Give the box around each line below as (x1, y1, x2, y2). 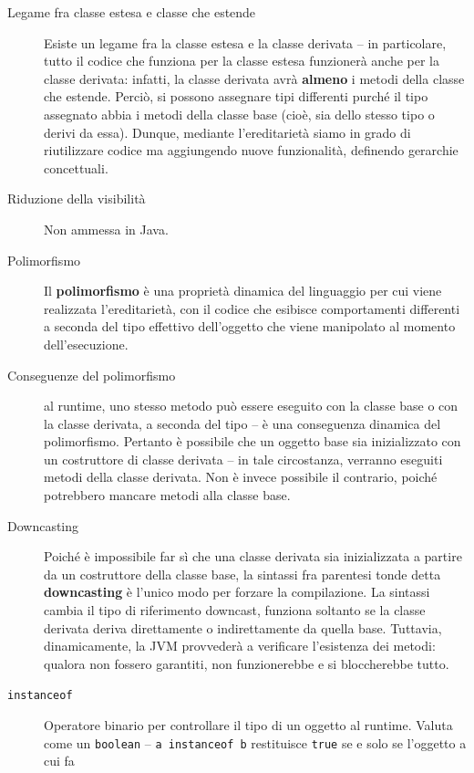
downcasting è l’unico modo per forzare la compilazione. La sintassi (44, 582, 430, 601)
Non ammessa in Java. (44, 219, 169, 238)
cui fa (44, 751, 75, 770)
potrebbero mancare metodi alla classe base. (44, 486, 291, 505)
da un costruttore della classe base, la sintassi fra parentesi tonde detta (44, 564, 441, 583)
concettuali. (44, 158, 108, 177)
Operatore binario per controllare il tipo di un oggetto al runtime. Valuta (44, 716, 453, 735)
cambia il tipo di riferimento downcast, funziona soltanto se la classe (44, 601, 426, 620)
